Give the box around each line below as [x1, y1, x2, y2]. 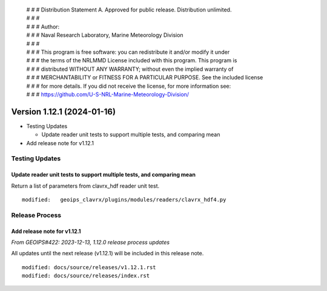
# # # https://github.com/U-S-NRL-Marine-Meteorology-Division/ [26, 91, 190, 98]
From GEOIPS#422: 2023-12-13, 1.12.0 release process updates [11, 238, 170, 246]
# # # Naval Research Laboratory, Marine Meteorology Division [26, 31, 184, 39]
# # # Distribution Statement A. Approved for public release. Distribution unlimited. [26, 6, 232, 13]
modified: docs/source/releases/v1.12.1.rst [22, 264, 157, 270]
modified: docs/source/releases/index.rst [22, 272, 150, 280]
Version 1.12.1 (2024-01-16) [11, 106, 116, 117]
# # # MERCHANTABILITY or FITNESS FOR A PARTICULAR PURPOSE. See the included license [26, 74, 263, 81]
